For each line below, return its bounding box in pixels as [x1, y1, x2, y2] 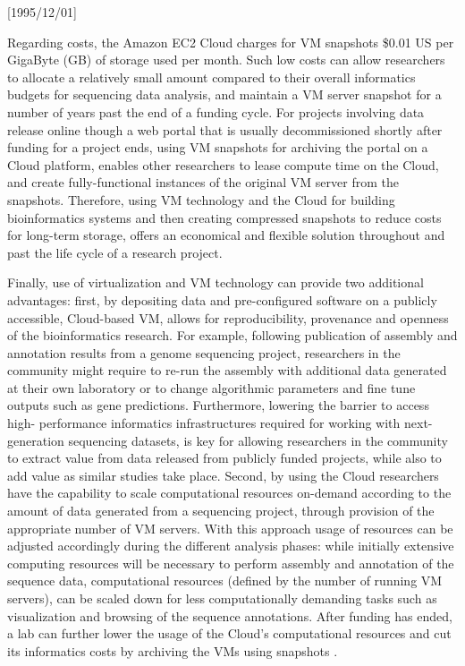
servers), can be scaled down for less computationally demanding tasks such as [7, 589, 437, 607]
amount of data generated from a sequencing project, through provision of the [7, 501, 435, 520]
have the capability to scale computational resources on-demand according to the [7, 483, 452, 502]
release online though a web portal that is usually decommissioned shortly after [7, 120, 443, 139]
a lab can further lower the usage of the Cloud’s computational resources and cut [7, 624, 452, 643]
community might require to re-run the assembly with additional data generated [7, 361, 447, 380]
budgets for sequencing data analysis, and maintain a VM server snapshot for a [7, 85, 442, 104]
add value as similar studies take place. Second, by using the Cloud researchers [7, 465, 439, 484]
